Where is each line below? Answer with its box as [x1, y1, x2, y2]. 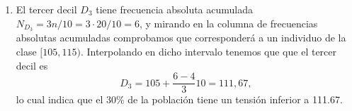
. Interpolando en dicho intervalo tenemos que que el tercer [80, 44, 337, 59]
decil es [16, 58, 48, 72]
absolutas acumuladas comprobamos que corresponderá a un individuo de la [16, 30, 346, 45]
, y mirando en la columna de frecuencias [139, 15, 318, 30]
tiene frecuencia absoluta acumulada [96, 2, 254, 16]
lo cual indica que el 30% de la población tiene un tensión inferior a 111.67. [16, 92, 343, 107]
